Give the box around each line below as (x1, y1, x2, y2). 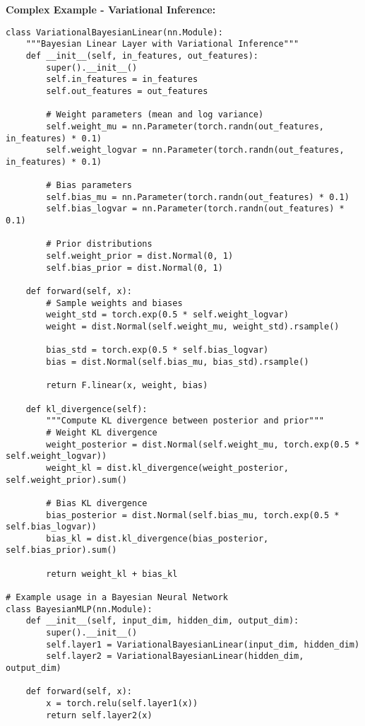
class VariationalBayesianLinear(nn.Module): (6, 27, 223, 37)
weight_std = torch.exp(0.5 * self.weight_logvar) (46, 310, 289, 320)
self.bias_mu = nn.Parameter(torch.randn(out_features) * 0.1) (46, 192, 349, 202)
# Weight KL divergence (46, 427, 157, 438)
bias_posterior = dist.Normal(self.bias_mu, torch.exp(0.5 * (46, 510, 340, 520)
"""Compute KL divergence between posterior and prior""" (46, 416, 325, 426)
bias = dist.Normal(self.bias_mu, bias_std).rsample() (46, 356, 309, 367)
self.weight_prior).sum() (6, 474, 127, 485)
